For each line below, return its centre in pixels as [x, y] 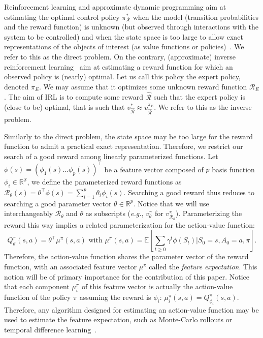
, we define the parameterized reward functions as [104, 182]
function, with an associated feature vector [71, 266]
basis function [233, 169]
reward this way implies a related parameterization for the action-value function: [129, 224]
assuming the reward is [115, 297]
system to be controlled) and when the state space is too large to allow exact [124, 36]
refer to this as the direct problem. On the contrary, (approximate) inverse [120, 56]
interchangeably [29, 213]
